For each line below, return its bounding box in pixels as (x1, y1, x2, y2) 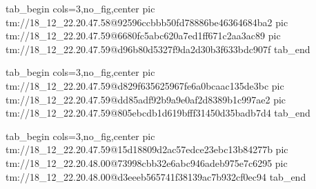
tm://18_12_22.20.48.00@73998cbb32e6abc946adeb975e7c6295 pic (6, 155, 288, 170)
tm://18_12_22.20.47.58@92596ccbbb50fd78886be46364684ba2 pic (6, 14, 288, 29)
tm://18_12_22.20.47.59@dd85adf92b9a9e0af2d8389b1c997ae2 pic (6, 92, 286, 106)
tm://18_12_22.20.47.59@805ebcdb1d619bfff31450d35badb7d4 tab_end (6, 106, 310, 120)
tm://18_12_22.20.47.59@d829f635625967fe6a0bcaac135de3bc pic (6, 78, 284, 92)
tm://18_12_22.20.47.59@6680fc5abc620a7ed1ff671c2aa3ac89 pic (6, 28, 281, 43)
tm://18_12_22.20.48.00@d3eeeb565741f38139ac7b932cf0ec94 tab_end (6, 169, 306, 183)
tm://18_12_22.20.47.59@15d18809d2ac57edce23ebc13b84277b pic (6, 142, 288, 157)
